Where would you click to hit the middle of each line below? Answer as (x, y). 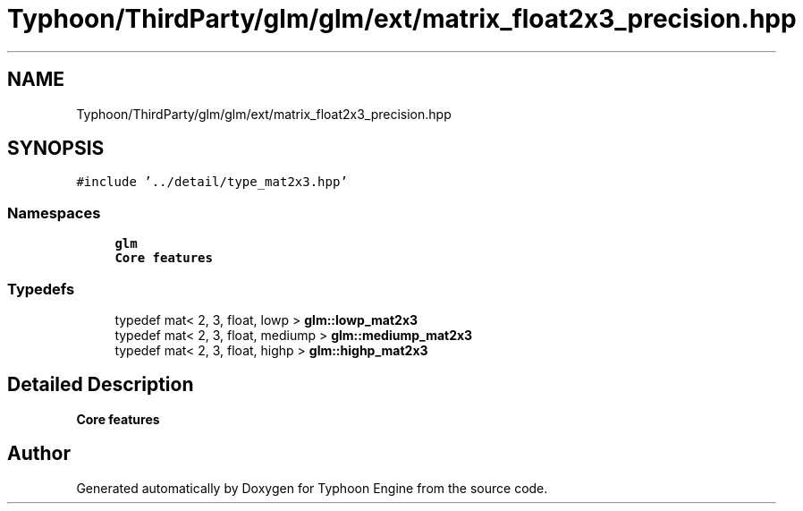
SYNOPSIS (56, 149)
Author (39, 454)
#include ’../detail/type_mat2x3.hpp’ (212, 182)
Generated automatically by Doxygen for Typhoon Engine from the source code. (312, 488)
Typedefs (41, 289)
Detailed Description (101, 385)
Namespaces (54, 213)
